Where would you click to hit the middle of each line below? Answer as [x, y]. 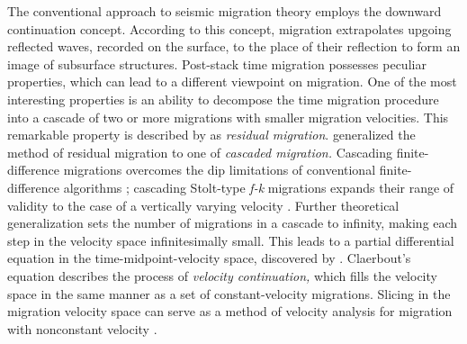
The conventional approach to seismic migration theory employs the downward [225, 11]
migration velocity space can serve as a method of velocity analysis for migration [230, 311]
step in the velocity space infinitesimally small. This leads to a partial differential [231, 240]
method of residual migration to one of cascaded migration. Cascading [200, 152]
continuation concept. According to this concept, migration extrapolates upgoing [229, 28]
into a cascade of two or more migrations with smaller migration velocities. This [228, 117]
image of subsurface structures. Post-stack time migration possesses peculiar [217, 63]
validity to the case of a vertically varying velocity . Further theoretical [203, 205]
